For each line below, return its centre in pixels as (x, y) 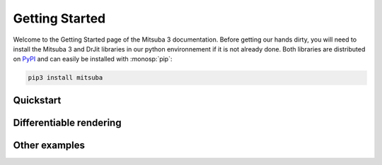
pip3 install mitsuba (65, 78)
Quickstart (37, 100)
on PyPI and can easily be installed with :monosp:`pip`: (93, 59)
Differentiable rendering (67, 122)
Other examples (49, 145)
